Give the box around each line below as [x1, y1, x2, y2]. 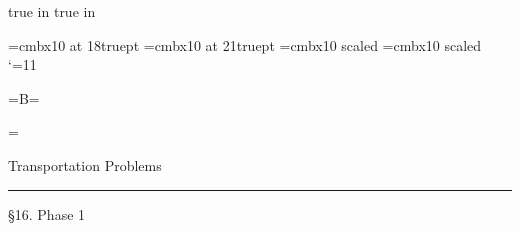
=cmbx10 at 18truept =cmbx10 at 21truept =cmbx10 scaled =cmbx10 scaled [8, 34, 482, 55]
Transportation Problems [8, 154, 162, 175]
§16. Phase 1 [8, 203, 86, 224]
